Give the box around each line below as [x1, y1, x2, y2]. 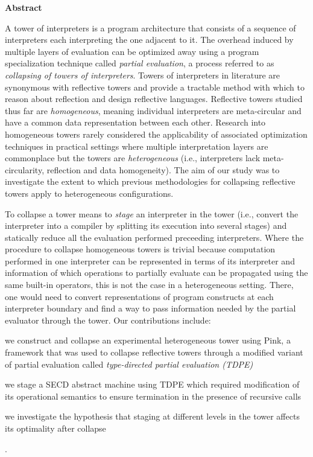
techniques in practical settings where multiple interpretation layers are [5, 139, 268, 152]
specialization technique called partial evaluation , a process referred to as [5, 57, 274, 69]
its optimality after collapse [5, 422, 106, 434]
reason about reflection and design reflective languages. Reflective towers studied [5, 92, 303, 105]
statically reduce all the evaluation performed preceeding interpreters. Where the [5, 231, 304, 243]
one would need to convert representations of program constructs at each [5, 290, 274, 302]
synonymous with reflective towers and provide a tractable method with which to [5, 80, 305, 93]
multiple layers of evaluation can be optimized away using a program [5, 45, 259, 57]
